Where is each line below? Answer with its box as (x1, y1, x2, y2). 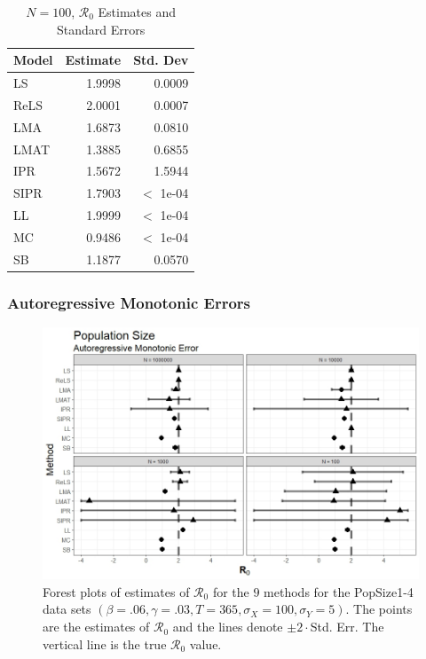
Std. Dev (133, 51, 189, 69)
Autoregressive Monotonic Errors (7, 291, 251, 313)
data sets (43, 600, 91, 618)
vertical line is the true (43, 634, 167, 653)
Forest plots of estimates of (43, 582, 190, 600)
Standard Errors (57, 20, 146, 38)
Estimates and (98, 3, 177, 20)
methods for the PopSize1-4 (264, 582, 414, 600)
